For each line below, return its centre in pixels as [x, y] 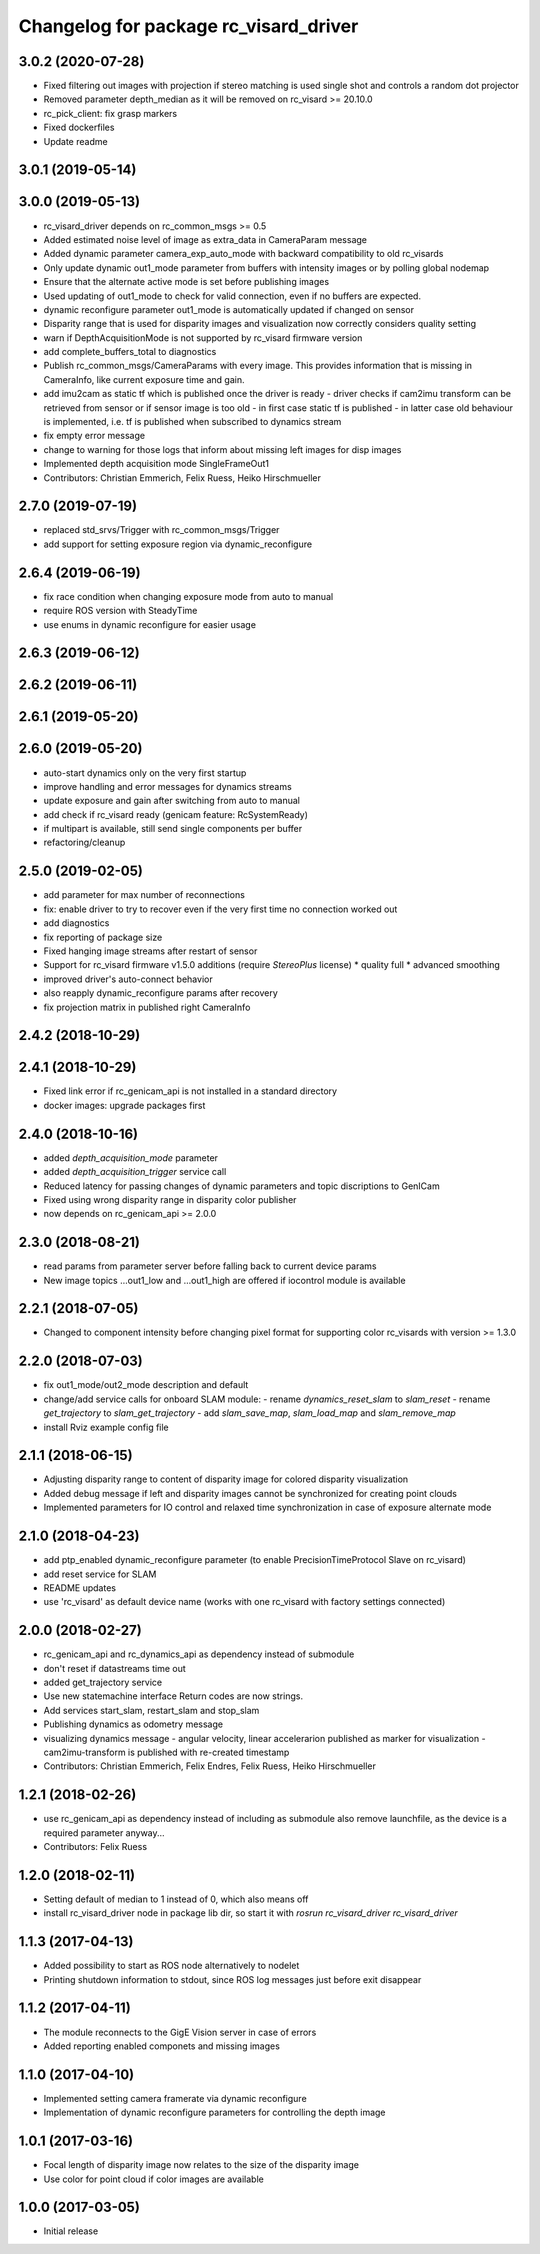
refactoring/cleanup [84, 842]
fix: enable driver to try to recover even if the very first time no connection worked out [220, 909]
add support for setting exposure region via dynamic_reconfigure [178, 544]
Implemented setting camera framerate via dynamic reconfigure [175, 2098]
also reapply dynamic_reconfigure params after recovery [161, 993]
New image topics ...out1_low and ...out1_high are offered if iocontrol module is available [224, 1280]
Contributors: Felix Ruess [95, 1847]
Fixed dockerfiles [79, 127]
